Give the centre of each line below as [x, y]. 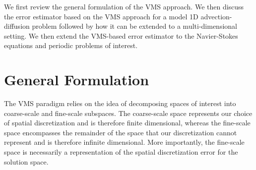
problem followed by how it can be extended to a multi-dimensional [134, 26]
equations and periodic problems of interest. [71, 45]
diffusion [17, 26]
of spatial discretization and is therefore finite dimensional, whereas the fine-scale [127, 123]
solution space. [26, 161]
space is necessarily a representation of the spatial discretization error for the [121, 152]
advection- [216, 16]
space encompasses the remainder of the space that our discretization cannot [121, 132]
